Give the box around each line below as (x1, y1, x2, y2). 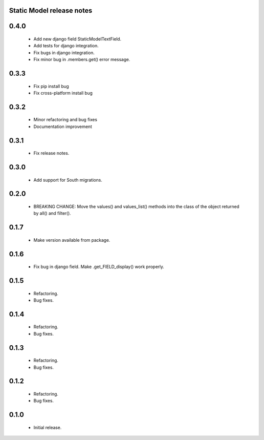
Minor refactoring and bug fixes (33, 117, 97, 123)
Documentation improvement (33, 124, 92, 129)
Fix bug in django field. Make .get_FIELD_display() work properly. (33, 264, 165, 270)
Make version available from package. (33, 237, 110, 243)
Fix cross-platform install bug (33, 90, 93, 96)
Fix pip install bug (33, 83, 69, 89)
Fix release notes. (33, 150, 69, 156)
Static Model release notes (9, 6, 92, 15)
